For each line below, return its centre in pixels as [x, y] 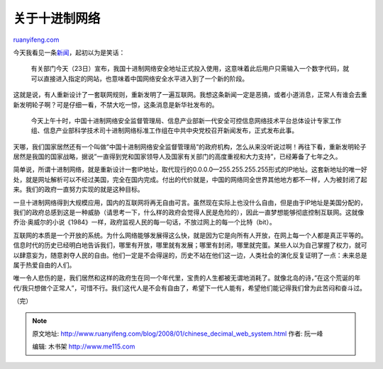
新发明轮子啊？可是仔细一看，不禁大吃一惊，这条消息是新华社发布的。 [116, 104]
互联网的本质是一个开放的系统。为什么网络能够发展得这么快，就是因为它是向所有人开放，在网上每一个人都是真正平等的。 [190, 235]
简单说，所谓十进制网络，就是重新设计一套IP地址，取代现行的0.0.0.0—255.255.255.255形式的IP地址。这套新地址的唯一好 [190, 169]
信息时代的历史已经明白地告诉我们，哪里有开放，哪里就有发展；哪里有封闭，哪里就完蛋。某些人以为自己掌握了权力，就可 [190, 245]
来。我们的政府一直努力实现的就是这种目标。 [78, 189]
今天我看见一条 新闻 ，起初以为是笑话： [69, 52]
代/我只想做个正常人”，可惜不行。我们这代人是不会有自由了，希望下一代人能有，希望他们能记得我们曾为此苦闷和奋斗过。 [190, 288]
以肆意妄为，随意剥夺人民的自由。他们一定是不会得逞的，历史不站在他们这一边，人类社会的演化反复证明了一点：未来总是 [190, 255]
